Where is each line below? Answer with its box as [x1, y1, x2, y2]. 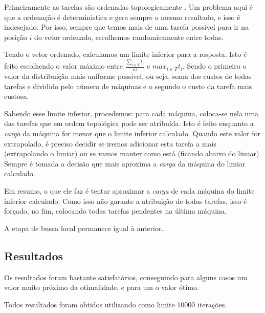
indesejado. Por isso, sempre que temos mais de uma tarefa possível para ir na [4, 22, 249, 32]
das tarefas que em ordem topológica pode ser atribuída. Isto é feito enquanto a [4, 118, 254, 129]
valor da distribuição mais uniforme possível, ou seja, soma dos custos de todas [4, 71, 252, 81]
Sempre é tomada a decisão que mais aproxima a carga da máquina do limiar [4, 158, 246, 169]
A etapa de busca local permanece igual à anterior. [4, 222, 164, 233]
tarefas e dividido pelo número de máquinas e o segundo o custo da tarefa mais [4, 80, 252, 91]
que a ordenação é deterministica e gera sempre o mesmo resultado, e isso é [4, 11, 240, 22]
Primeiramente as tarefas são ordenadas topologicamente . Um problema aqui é [4, 2, 253, 12]
